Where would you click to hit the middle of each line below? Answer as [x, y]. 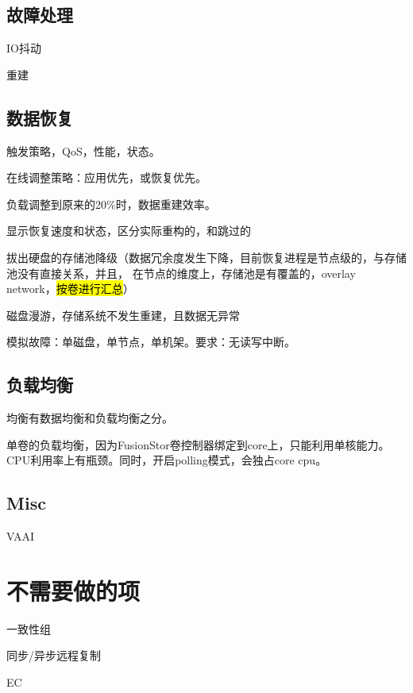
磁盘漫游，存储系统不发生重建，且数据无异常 [123, 315]
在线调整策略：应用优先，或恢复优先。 [106, 177]
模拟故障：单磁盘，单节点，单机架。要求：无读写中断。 [151, 342]
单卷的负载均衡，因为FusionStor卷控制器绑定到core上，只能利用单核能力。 [198, 444]
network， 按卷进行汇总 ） [70, 289]
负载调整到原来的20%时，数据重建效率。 [111, 204]
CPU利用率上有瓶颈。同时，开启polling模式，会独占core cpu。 [167, 460]
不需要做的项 [73, 590]
